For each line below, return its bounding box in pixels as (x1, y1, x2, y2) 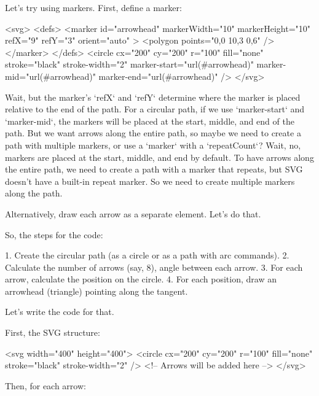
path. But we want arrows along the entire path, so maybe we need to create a (5, 126, 301, 139)
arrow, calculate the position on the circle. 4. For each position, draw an (5, 273, 277, 285)
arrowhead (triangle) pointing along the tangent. (5, 284, 188, 297)
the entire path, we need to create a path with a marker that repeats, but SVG (5, 163, 303, 176)
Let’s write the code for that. (5, 305, 114, 318)
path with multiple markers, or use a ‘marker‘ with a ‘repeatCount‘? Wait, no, (5, 138, 301, 151)
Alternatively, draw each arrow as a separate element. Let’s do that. (5, 207, 261, 220)
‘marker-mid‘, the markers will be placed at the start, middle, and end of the (5, 114, 294, 127)
